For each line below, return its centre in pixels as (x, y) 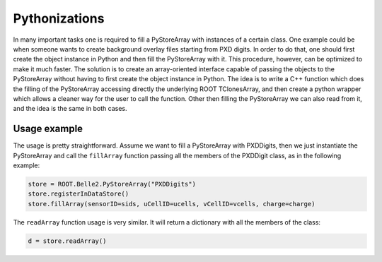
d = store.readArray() (67, 241)
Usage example (48, 129)
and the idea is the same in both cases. (70, 109)
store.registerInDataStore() (79, 194)
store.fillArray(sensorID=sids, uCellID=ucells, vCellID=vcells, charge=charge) (172, 204)
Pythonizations (59, 18)
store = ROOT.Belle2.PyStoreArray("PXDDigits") (112, 184)
